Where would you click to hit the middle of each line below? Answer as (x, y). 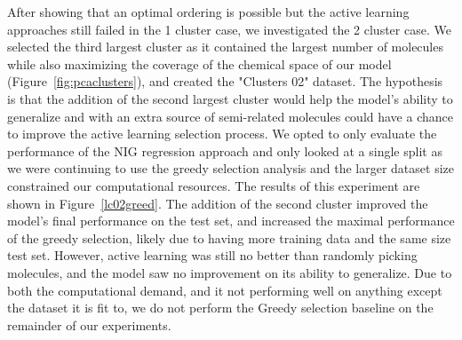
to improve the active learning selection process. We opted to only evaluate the (222, 134)
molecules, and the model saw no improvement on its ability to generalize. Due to (230, 272)
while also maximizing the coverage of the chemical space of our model (199, 63)
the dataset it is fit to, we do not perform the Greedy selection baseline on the (220, 308)
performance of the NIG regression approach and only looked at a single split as (225, 150)
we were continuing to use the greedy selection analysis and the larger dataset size (231, 168)
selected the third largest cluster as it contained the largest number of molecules (225, 47)
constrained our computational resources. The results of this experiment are (214, 185)
